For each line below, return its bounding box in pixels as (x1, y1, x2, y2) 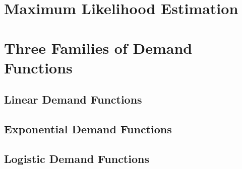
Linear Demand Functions (4, 92, 142, 107)
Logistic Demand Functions (4, 150, 149, 166)
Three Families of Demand (4, 37, 193, 58)
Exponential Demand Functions (4, 121, 172, 137)
